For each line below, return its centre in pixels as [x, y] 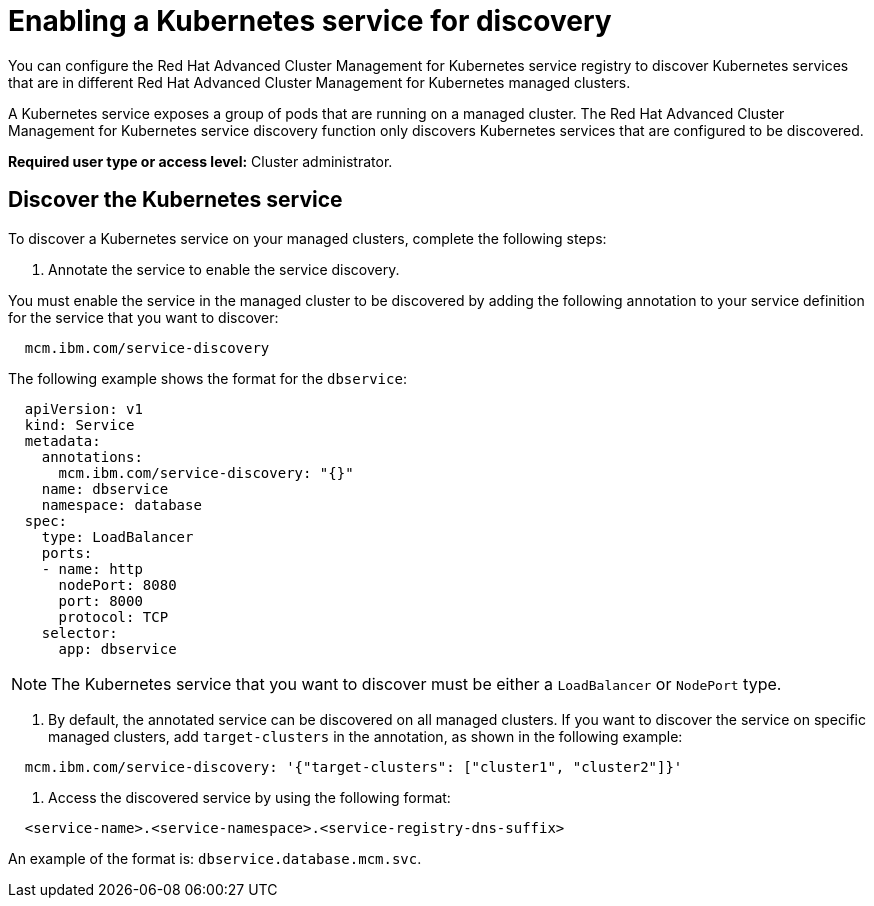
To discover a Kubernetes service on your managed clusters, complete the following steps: [307, 238]
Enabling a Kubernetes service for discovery [310, 21]
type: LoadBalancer [117, 536]
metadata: [62, 440]
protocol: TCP [113, 616]
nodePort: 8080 [117, 584]
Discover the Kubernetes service [175, 200]
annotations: [92, 456]
